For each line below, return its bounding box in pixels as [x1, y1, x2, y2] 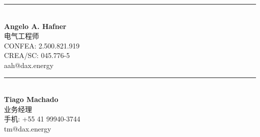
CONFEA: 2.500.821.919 [4, 40, 79, 50]
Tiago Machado [4, 94, 58, 104]
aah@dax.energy [4, 59, 53, 70]
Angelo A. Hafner [4, 20, 66, 31]
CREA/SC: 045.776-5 [4, 50, 70, 60]
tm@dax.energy [4, 123, 51, 133]
